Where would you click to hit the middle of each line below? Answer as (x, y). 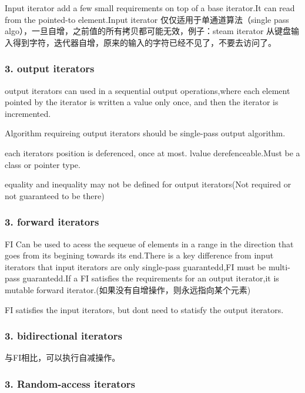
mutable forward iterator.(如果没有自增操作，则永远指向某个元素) (128, 289)
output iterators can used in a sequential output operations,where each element (148, 90)
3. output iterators (50, 68)
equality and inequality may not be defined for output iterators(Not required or (148, 184)
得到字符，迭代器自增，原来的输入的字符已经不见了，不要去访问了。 (144, 42)
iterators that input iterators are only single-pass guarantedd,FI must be (135, 266)
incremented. (28, 113)
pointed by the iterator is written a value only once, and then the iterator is (142, 102)
